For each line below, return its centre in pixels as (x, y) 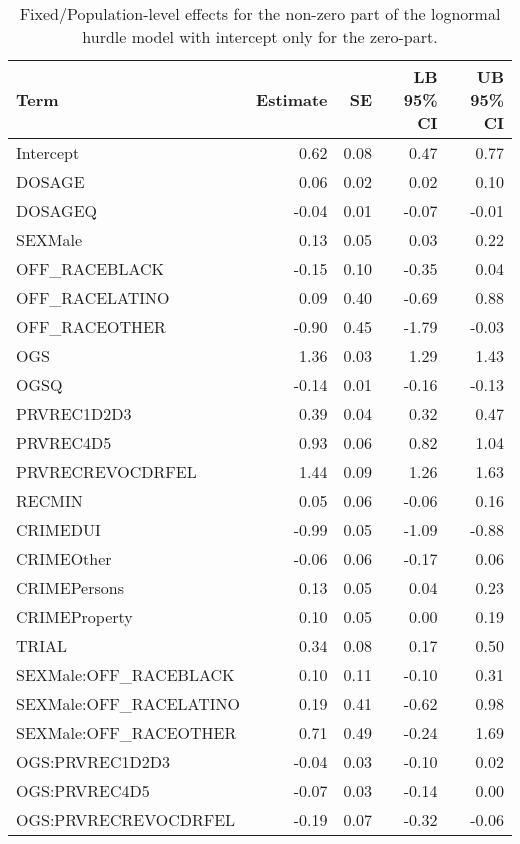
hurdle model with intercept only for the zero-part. (260, 36)
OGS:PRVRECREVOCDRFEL (126, 819)
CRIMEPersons (70, 587)
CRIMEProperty (74, 616)
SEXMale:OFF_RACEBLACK (125, 674)
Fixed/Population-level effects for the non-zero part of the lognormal (260, 13)
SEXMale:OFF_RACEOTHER (126, 732)
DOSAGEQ (57, 210)
